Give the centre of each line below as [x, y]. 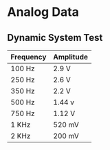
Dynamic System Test [55, 38]
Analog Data [43, 12]
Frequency [29, 57]
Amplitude [70, 57]
